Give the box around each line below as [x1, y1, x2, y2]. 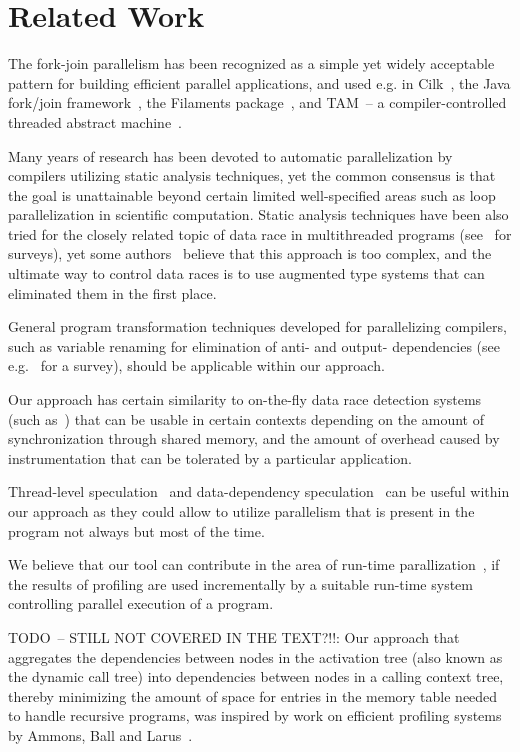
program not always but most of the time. [8, 520, 265, 541]
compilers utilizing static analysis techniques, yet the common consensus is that [8, 165, 496, 186]
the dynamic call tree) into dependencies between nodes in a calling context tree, [8, 666, 504, 687]
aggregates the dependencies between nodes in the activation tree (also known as [8, 646, 503, 667]
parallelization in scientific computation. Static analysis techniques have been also [8, 204, 509, 225]
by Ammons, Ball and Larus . [8, 724, 193, 745]
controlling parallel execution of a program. [8, 593, 274, 614]
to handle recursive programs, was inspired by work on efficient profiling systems [8, 705, 502, 726]
